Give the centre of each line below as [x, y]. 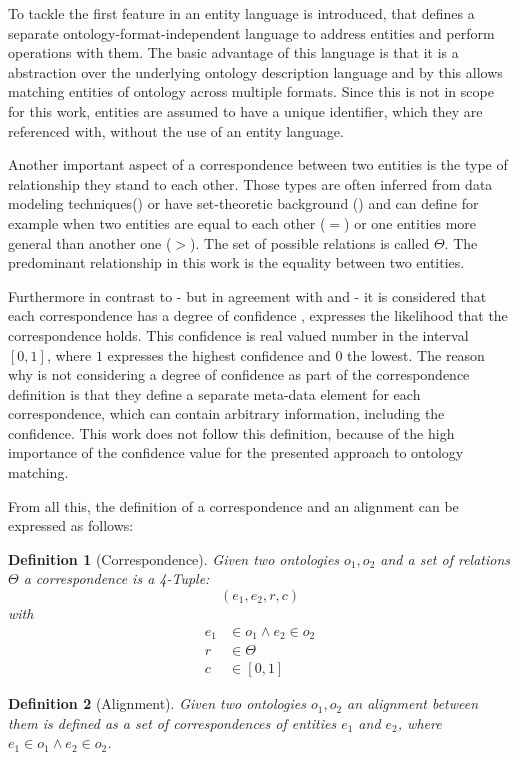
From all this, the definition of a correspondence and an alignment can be [233, 505]
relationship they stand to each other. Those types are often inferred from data [250, 183]
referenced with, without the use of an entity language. [176, 130]
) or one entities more [410, 222]
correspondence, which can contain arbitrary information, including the [226, 413]
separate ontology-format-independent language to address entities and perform [251, 32]
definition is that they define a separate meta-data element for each [214, 393]
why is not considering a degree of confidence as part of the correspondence [239, 374]
